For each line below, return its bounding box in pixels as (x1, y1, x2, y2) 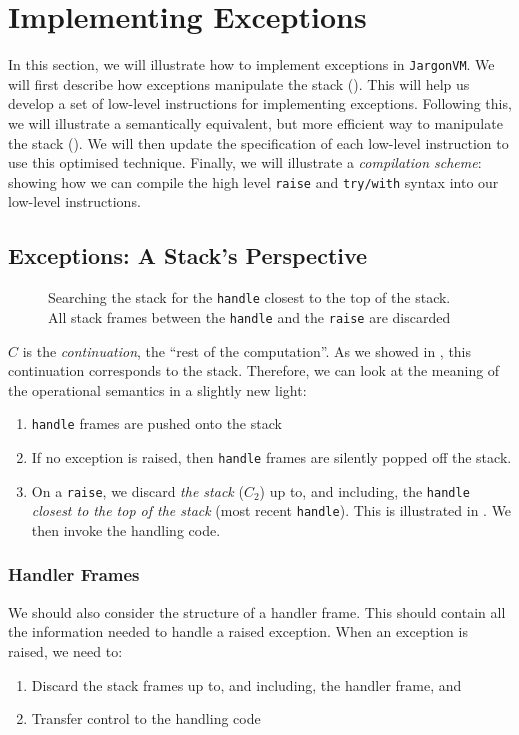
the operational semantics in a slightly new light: (8, 379, 307, 400)
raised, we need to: (8, 640, 123, 661)
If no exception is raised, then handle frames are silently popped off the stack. (31, 446, 512, 467)
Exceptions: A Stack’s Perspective (8, 240, 368, 271)
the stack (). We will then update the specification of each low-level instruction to (8, 132, 509, 153)
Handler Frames (8, 562, 140, 587)
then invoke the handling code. (31, 519, 221, 540)
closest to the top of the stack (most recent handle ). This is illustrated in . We (31, 500, 512, 521)
